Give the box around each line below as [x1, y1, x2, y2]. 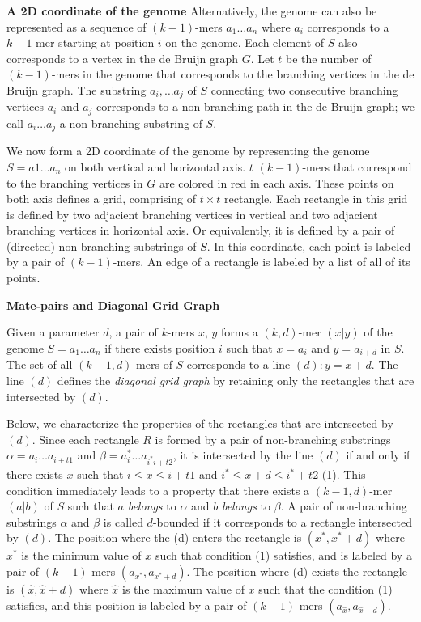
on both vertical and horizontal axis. [65, 158, 246, 175]
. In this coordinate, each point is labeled [206, 237, 411, 254]
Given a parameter [6, 324, 100, 341]
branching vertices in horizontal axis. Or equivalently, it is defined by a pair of [6, 222, 395, 239]
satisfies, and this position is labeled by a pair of [6, 597, 247, 613]
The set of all [6, 356, 73, 373]
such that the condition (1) [258, 581, 393, 597]
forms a [221, 324, 258, 341]
